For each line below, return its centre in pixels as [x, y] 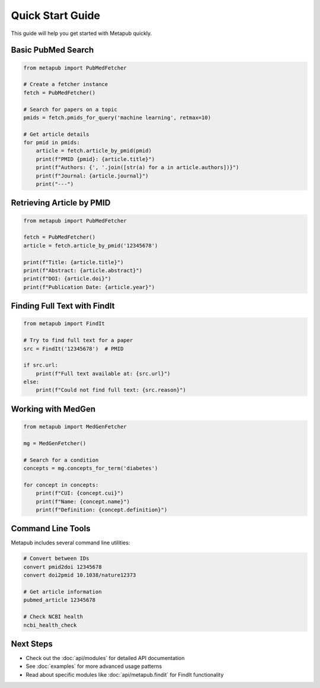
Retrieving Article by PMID [61, 203]
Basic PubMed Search [52, 50]
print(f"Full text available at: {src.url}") [103, 373]
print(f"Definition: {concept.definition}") [102, 510]
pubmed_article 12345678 [60, 600]
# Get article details [56, 134]
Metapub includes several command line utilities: [71, 543]
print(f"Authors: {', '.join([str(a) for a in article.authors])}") [137, 167]
